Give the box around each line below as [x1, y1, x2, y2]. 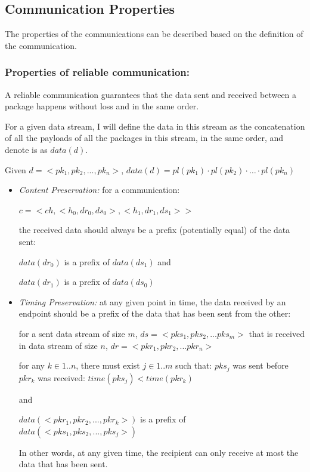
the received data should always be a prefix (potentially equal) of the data [18, 223, 290, 236]
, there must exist [76, 359, 140, 372]
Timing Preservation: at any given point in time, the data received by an [18, 295, 286, 308]
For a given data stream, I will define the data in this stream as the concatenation [5, 119, 305, 132]
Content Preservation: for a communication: [18, 183, 180, 196]
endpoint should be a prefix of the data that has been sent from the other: [18, 307, 291, 320]
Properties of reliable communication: [5, 65, 190, 79]
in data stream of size [18, 339, 98, 351]
